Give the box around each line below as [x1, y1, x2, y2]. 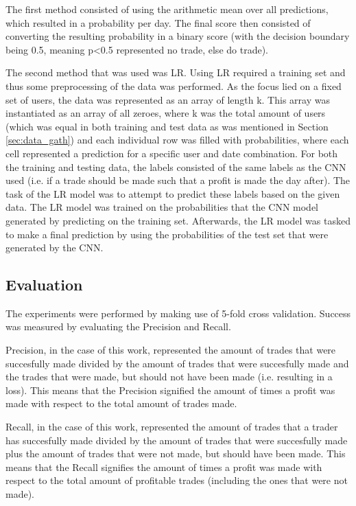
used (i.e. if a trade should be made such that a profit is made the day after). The [5, 173, 351, 187]
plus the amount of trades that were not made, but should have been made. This [5, 446, 346, 461]
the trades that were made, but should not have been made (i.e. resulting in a [5, 369, 333, 384]
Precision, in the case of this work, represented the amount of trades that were [5, 343, 336, 357]
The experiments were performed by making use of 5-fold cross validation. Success [5, 306, 351, 320]
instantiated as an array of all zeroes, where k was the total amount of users [5, 106, 326, 120]
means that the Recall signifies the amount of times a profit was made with [5, 459, 322, 474]
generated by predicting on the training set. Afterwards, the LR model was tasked [5, 213, 351, 227]
